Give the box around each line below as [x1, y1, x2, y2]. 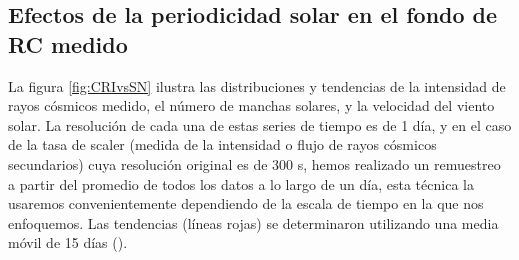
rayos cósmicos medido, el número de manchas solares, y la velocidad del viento [8, 95, 495, 116]
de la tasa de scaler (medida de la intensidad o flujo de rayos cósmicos [8, 134, 437, 155]
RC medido [8, 28, 128, 59]
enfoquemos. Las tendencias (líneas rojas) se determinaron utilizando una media [8, 212, 499, 233]
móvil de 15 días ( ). [8, 232, 128, 253]
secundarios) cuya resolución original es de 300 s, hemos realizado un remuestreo [8, 153, 501, 174]
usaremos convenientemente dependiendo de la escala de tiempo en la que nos [8, 193, 484, 214]
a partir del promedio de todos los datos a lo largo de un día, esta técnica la [8, 173, 474, 194]
